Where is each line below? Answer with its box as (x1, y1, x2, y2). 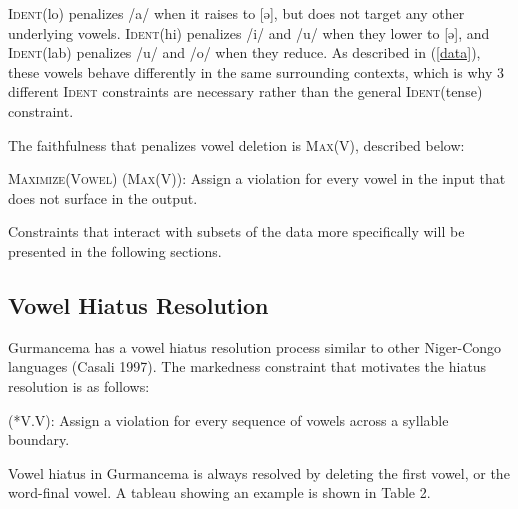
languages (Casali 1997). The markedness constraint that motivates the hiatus (8, 356, 487, 377)
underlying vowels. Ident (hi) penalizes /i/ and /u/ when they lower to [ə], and (8, 22, 490, 43)
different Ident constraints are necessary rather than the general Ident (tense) (8, 81, 483, 102)
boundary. (8, 429, 70, 450)
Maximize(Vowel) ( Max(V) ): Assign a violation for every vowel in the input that (8, 168, 506, 189)
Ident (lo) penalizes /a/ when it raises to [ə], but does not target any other (8, 3, 465, 23)
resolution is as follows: (8, 375, 150, 396)
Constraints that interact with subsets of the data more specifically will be (8, 221, 465, 242)
